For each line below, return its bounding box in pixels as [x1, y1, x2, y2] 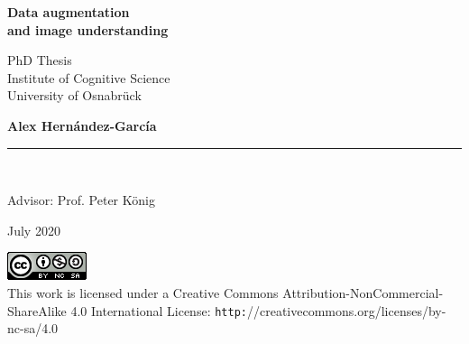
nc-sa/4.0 [7, 319, 59, 338]
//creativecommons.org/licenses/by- [246, 301, 446, 320]
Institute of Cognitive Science [7, 68, 170, 87]
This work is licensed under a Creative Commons [7, 283, 279, 302]
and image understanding [7, 20, 169, 39]
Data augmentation [7, 3, 130, 21]
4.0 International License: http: [70, 301, 247, 320]
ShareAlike [7, 301, 67, 320]
